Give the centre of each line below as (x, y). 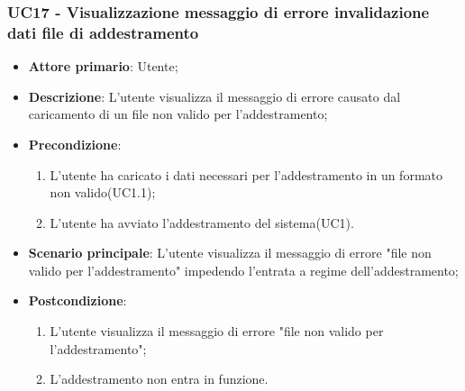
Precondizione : (75, 144)
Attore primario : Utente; (103, 66)
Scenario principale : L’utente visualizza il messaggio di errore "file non (230, 253)
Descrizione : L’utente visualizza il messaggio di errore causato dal (214, 96)
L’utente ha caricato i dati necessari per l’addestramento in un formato (246, 174)
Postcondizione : (77, 300)
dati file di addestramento (103, 32)
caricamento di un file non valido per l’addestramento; (178, 114)
